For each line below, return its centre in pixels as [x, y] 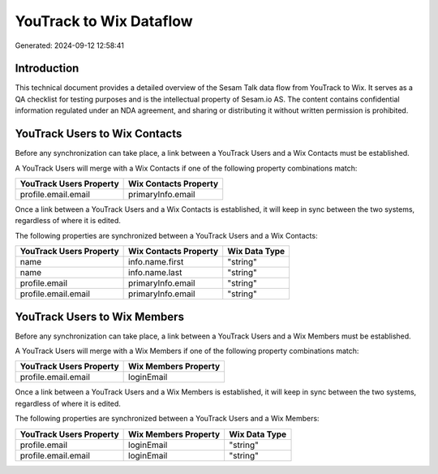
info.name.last [155, 273]
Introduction [47, 69]
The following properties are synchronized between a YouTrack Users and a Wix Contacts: [166, 235]
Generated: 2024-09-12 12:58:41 [70, 45]
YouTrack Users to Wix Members [99, 317]
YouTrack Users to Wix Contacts [99, 134]
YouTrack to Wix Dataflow [104, 21]
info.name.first [156, 262]
